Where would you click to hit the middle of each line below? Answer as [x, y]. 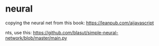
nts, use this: [18, 32]
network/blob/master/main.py [36, 38]
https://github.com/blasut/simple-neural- [75, 32]
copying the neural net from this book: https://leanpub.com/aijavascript [80, 23]
